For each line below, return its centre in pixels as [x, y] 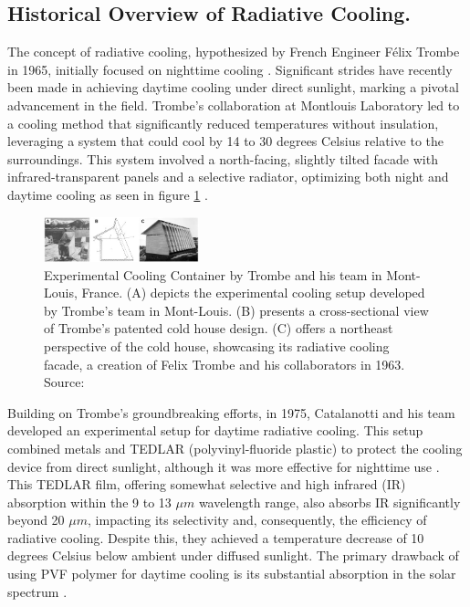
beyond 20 [36, 520]
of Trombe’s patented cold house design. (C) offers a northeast [219, 328]
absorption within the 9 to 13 [89, 502]
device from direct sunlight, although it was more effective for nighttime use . [224, 466]
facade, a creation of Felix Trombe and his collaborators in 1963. [225, 364]
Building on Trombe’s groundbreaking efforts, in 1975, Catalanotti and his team [231, 412]
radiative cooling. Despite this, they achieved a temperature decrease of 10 [216, 537]
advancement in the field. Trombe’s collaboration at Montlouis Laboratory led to [234, 105]
